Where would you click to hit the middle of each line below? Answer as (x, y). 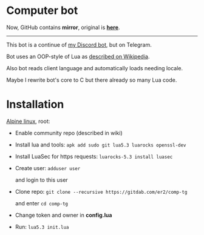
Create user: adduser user (48, 168)
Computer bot (42, 11)
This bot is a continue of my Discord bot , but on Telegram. (79, 45)
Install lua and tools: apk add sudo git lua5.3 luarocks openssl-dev (100, 144)
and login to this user (41, 180)
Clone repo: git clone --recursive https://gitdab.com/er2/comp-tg (101, 191)
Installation (35, 104)
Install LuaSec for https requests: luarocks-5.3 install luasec (94, 156)
